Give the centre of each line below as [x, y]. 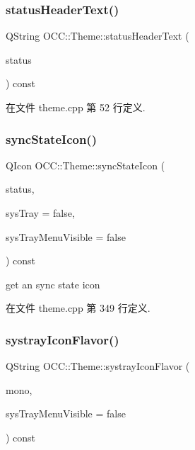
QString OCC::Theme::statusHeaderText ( [97, 36]
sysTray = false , [40, 213]
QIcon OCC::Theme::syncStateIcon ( [85, 165]
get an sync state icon [53, 284]
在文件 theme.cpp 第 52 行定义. [76, 107]
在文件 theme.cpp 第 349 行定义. [78, 308]
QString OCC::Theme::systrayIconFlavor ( [98, 366]
